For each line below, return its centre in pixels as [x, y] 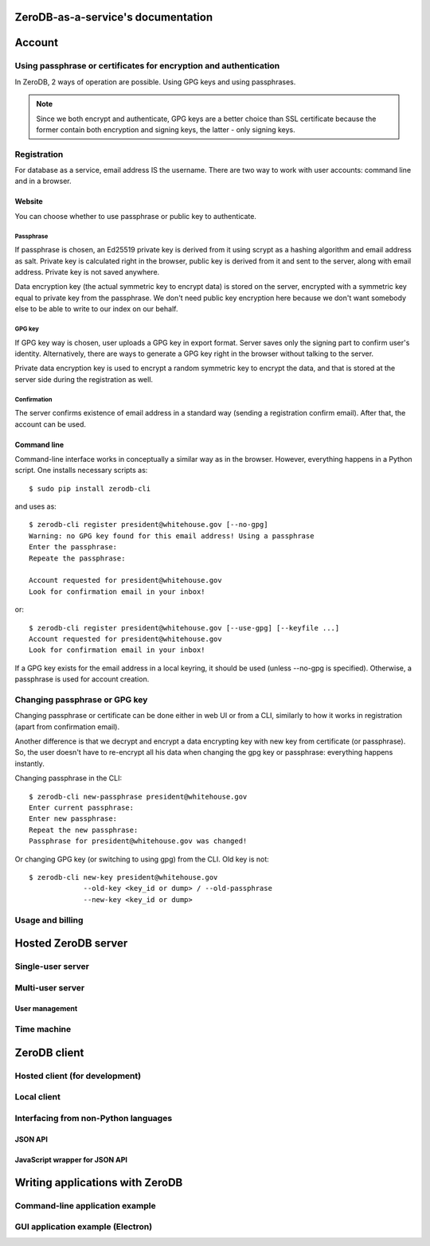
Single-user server [52, 967]
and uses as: [36, 506]
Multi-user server [50, 987]
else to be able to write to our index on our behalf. [96, 309]
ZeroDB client [49, 1052]
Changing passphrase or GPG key [81, 699]
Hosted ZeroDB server [71, 943]
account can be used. [51, 424]
